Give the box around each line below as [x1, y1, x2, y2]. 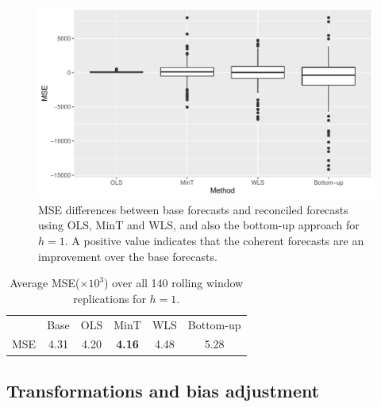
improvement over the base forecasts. [38, 248, 217, 264]
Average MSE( [10, 275, 80, 291]
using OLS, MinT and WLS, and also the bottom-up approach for [38, 217, 360, 233]
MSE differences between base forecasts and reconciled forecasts [38, 201, 348, 217]
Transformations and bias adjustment [6, 378, 320, 402]
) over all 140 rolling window [104, 275, 244, 291]
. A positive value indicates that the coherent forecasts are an [64, 232, 364, 248]
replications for [73, 290, 146, 306]
